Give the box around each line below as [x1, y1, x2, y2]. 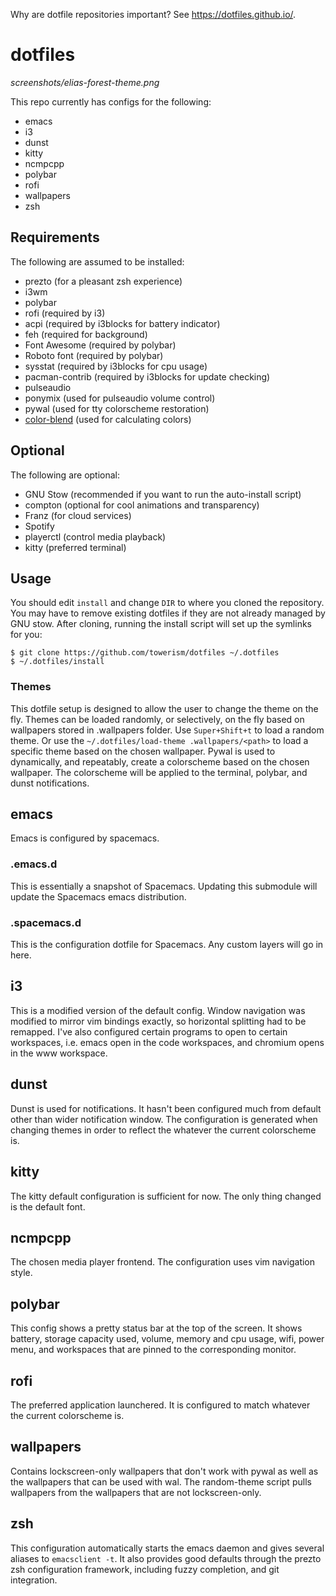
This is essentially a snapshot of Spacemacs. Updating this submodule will [10, 880, 318, 892]
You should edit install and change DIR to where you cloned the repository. [10, 597, 325, 609]
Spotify [24, 520, 55, 532]
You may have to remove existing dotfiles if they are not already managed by [10, 607, 326, 619]
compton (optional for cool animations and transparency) [24, 499, 260, 511]
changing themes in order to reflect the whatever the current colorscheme [10, 1124, 317, 1136]
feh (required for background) [24, 328, 148, 340]
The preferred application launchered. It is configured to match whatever [10, 1399, 311, 1411]
